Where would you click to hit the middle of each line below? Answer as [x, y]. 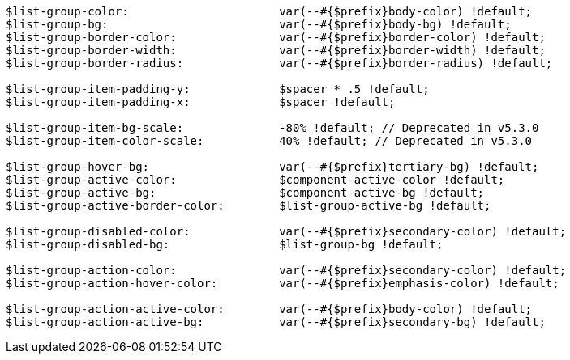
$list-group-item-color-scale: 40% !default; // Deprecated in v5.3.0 [269, 141]
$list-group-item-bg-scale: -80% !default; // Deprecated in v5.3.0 [272, 128]
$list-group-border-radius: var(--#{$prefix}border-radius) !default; [279, 63]
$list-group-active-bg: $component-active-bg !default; [245, 193]
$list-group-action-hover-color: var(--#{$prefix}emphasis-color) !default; [283, 283]
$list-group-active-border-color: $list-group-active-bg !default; [249, 205]
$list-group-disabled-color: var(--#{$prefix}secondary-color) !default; [286, 231]
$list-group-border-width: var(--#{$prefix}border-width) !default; [276, 50]
